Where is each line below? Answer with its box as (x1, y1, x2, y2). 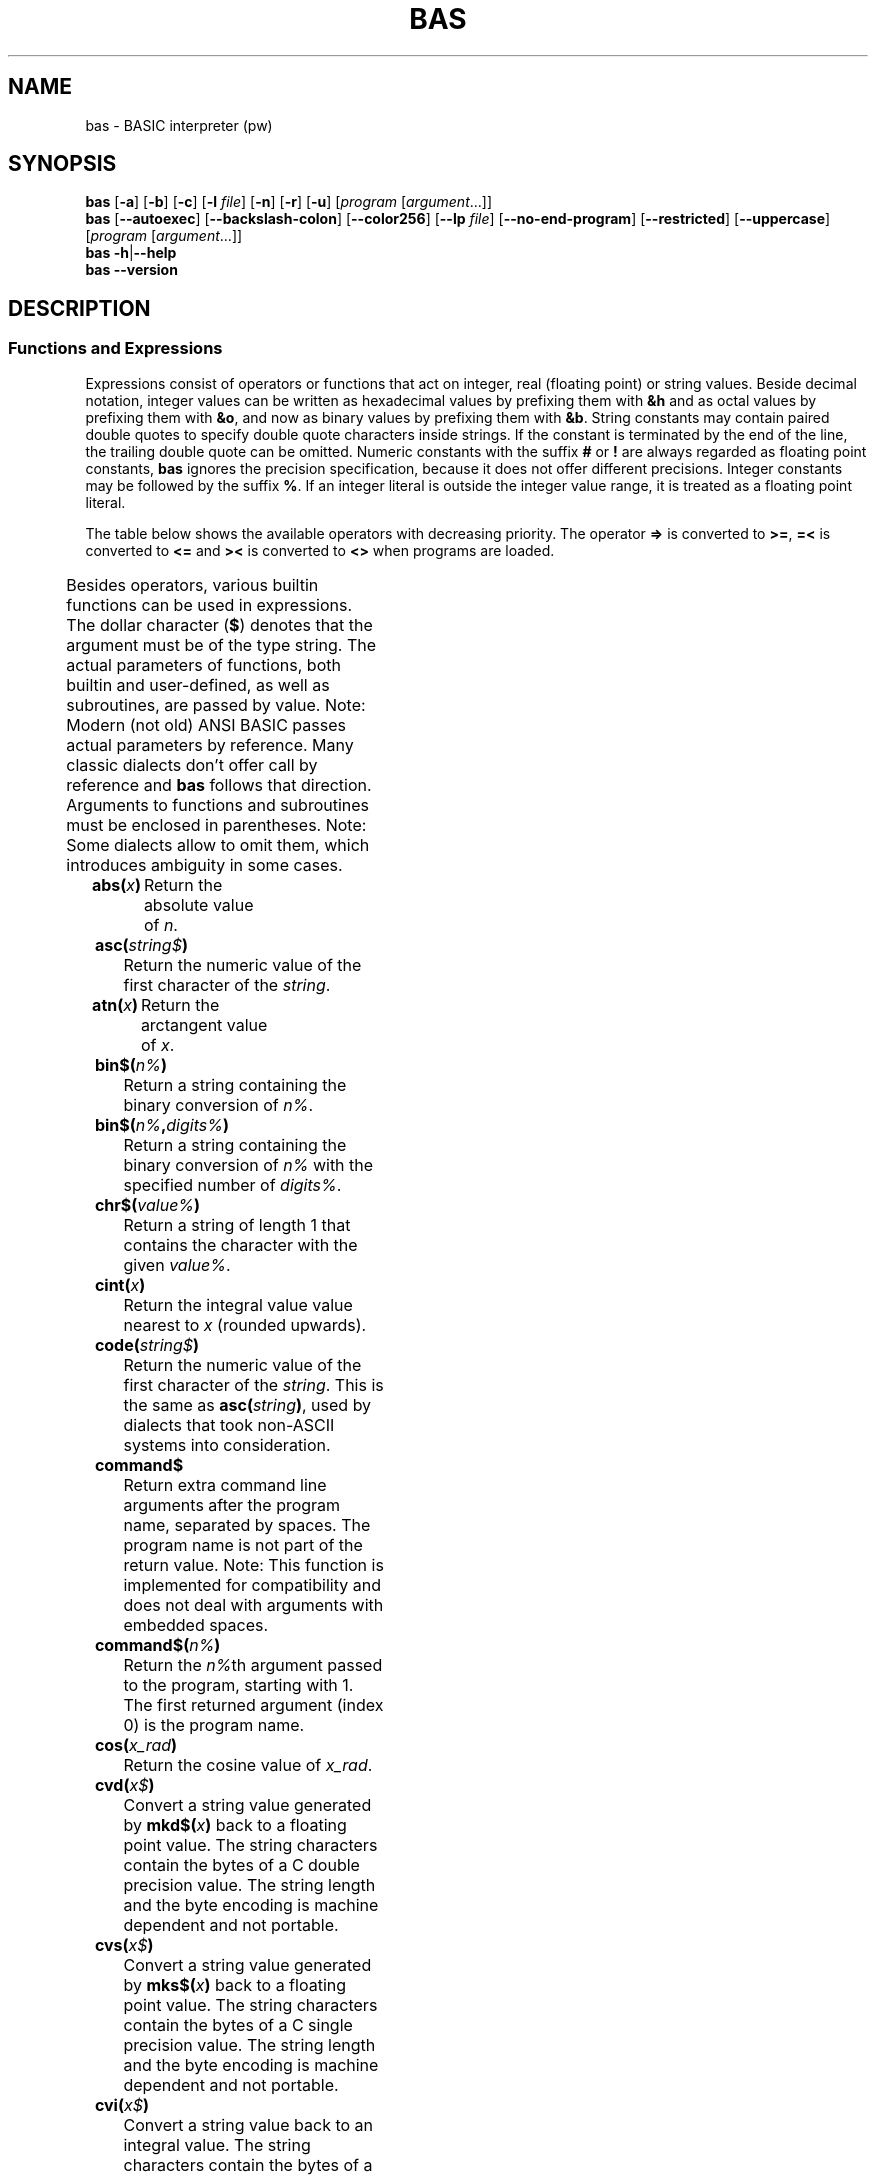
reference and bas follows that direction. (66, 774, 372, 795)
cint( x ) (94, 1274, 146, 1295)
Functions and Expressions (8, 338, 223, 359)
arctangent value (140, 1014, 268, 1035)
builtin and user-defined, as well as (66, 674, 330, 695)
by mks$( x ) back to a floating (123, 1974, 347, 1995)
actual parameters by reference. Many (66, 734, 354, 755)
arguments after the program (123, 1494, 341, 1515)
